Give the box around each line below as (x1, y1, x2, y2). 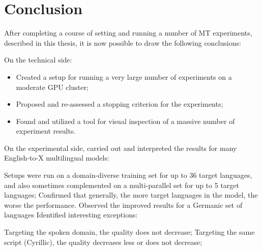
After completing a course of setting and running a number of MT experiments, (4, 27, 252, 38)
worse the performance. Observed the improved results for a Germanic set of (4, 199, 243, 210)
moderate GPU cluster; (16, 81, 89, 92)
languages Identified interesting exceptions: (4, 209, 138, 220)
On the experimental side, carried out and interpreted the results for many (4, 142, 237, 153)
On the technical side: (4, 54, 72, 65)
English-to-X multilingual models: (4, 152, 109, 163)
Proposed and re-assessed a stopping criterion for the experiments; (16, 99, 223, 109)
